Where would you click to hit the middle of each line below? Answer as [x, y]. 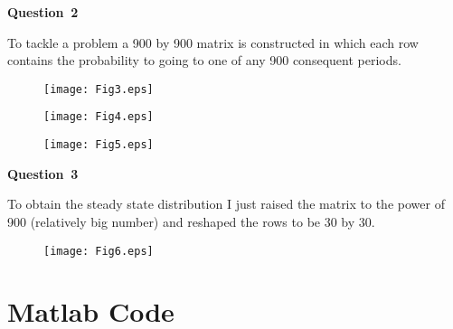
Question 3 [43, 173]
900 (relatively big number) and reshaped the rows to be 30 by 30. [191, 221]
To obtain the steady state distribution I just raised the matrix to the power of [226, 204]
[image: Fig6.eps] [99, 251]
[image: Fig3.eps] [99, 89]
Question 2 [43, 12]
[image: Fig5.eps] [99, 145]
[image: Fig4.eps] [99, 117]
